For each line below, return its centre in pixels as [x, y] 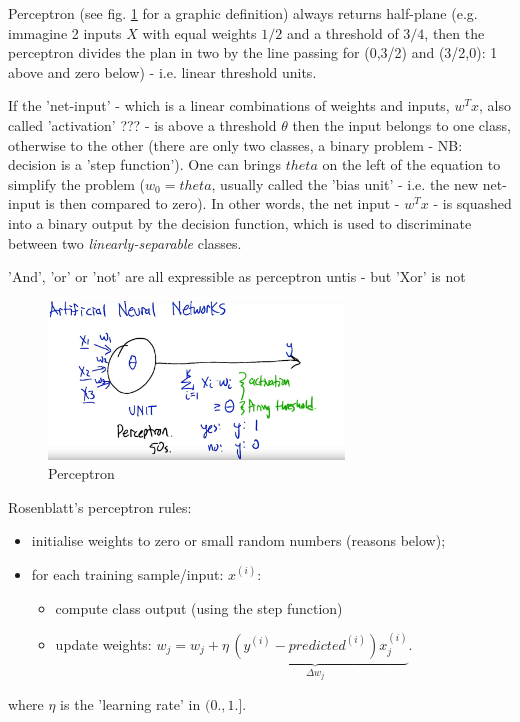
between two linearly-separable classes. [125, 242]
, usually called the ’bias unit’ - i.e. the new [345, 183]
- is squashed [472, 203]
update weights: [103, 643]
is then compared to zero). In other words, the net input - [222, 203]
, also [494, 105]
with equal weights [199, 32]
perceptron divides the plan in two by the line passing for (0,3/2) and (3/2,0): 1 [253, 52]
